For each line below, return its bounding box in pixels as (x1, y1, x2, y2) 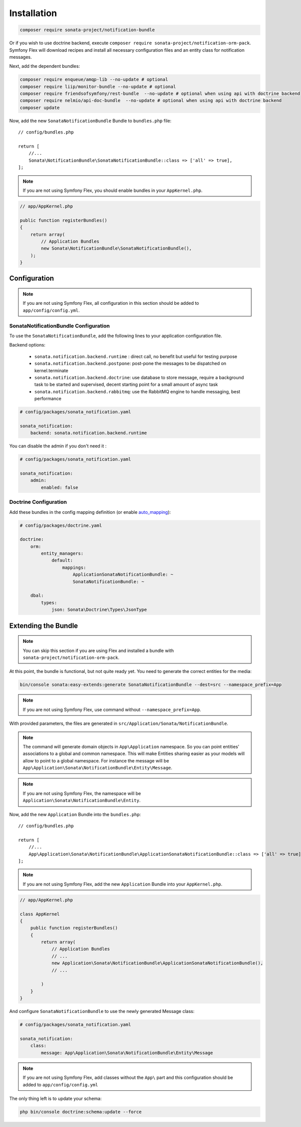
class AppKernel (20, 911, 60, 917)
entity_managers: (41, 550, 84, 556)
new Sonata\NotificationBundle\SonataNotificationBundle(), (41, 246, 192, 251)
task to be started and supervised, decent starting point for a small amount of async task (34, 382, 218, 388)
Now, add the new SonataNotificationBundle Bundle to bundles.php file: (9, 118, 172, 124)
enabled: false (41, 485, 79, 490)
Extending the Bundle (9, 621, 78, 630)
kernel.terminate (34, 367, 69, 374)
